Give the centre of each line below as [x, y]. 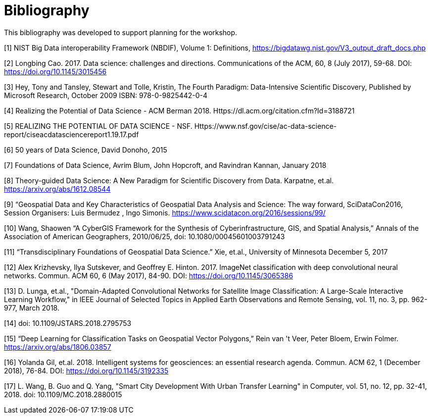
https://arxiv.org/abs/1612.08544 [57, 189]
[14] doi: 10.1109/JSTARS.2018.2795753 [68, 323]
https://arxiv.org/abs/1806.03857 [58, 347]
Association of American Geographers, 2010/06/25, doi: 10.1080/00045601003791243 [144, 236]
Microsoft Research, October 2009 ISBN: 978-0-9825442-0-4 [106, 95]
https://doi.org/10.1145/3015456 [55, 71]
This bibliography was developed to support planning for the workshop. [121, 32]
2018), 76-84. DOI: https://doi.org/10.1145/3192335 [86, 370]
